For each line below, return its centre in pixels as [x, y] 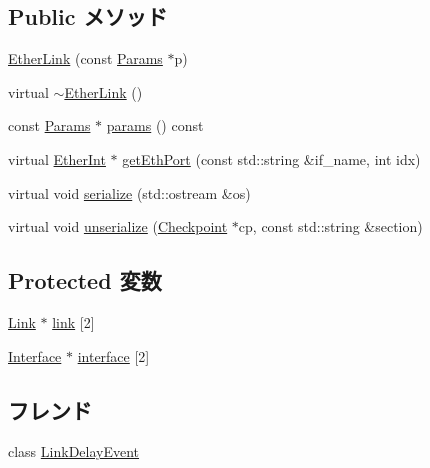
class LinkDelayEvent [74, 451]
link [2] [73, 321]
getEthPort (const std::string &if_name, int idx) [271, 158]
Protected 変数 [85, 280]
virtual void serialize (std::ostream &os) [129, 192]
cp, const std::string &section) [330, 226]
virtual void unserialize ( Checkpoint [118, 226]
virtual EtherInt [57, 158]
